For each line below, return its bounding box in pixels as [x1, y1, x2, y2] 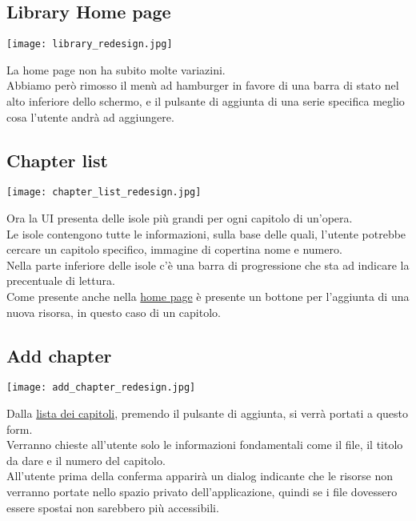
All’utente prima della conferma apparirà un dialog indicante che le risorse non [6, 467, 394, 484]
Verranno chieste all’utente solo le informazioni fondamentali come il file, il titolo [6, 436, 403, 453]
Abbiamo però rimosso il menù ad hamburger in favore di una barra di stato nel [6, 77, 399, 94]
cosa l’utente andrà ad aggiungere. [6, 108, 174, 125]
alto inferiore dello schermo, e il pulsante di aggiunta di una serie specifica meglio [6, 93, 405, 110]
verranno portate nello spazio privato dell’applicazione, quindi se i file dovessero [6, 483, 398, 500]
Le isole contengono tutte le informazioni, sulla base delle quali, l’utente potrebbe [6, 225, 406, 242]
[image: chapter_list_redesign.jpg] [6, 186, 202, 198]
